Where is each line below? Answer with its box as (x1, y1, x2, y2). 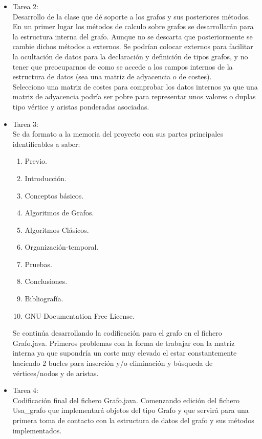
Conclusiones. (25, 276, 68, 287)
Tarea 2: (12, 1, 39, 11)
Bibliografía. (25, 293, 63, 304)
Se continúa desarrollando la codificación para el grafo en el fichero (12, 327, 222, 338)
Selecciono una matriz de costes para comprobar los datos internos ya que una (12, 81, 258, 92)
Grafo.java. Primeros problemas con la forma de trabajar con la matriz (12, 337, 235, 348)
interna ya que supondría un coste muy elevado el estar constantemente (12, 347, 237, 358)
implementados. (12, 425, 62, 435)
